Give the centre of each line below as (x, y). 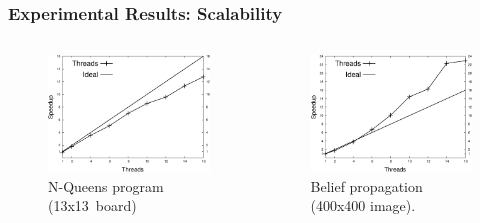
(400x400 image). (363, 205)
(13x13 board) (92, 205)
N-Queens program (106, 185)
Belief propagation (366, 185)
